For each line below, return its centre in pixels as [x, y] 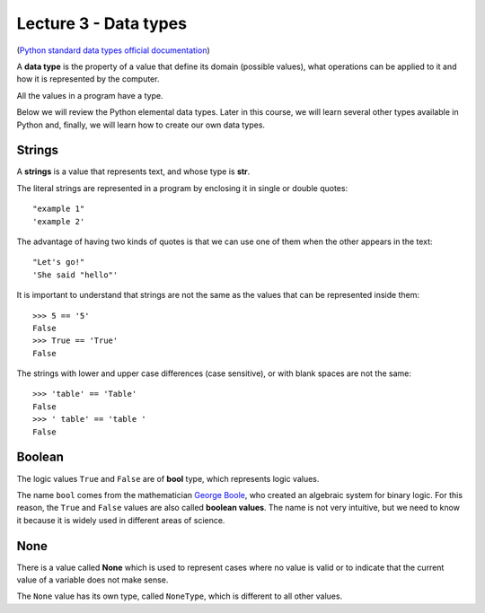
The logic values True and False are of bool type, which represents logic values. [168, 478]
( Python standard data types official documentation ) [113, 50]
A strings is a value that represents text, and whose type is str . [133, 171]
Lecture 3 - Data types [102, 23]
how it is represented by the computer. [88, 79]
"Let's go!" [59, 262]
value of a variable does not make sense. [93, 580]
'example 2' [59, 221]
